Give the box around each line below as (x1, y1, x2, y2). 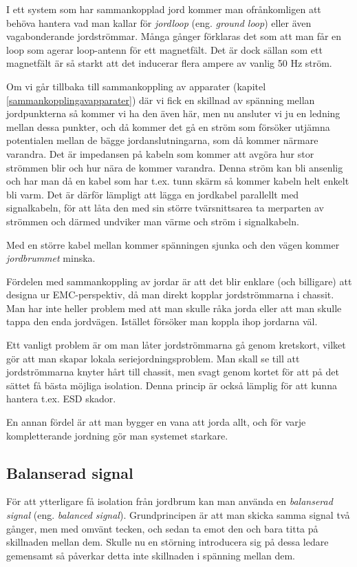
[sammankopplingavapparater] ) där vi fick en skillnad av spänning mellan (6, 92, 315, 107)
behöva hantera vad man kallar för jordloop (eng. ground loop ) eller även (6, 15, 312, 30)
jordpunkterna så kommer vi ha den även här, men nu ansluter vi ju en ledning (6, 106, 340, 121)
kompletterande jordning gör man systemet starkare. (6, 428, 228, 442)
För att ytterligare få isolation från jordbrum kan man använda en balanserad (6, 494, 333, 508)
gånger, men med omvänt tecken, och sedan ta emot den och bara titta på (6, 521, 318, 535)
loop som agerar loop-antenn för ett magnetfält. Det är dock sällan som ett (6, 42, 323, 56)
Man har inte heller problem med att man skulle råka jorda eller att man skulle (6, 300, 342, 315)
